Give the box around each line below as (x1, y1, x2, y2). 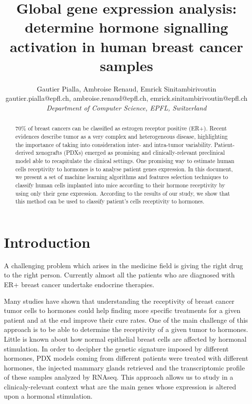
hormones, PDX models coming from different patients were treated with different (4, 353, 249, 363)
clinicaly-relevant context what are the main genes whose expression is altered (4, 381, 236, 391)
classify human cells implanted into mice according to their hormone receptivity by (15, 181, 225, 189)
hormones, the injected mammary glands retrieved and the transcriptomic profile (4, 362, 245, 372)
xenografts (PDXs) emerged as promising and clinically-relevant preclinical (36, 148, 225, 157)
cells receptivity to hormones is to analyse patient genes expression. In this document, (15, 165, 233, 173)
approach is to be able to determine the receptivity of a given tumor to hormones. (4, 324, 248, 334)
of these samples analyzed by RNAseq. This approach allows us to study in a (4, 372, 234, 382)
